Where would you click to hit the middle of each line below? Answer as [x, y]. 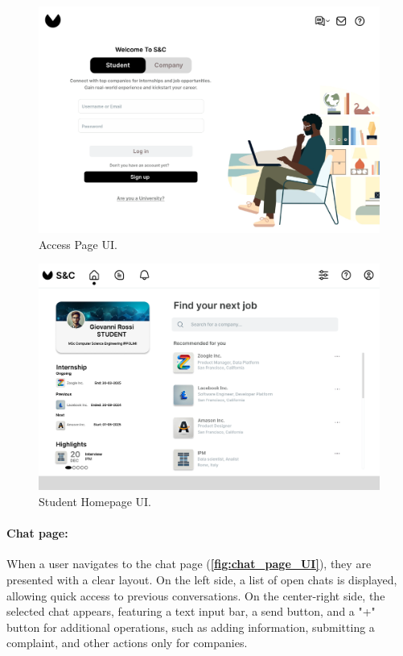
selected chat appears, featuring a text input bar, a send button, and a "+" [191, 611]
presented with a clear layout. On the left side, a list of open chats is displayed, [202, 580]
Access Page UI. [78, 244]
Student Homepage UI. [95, 502]
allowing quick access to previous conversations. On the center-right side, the [196, 595]
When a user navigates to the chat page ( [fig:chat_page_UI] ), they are [189, 564]
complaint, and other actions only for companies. [127, 643]
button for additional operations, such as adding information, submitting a [191, 627]
